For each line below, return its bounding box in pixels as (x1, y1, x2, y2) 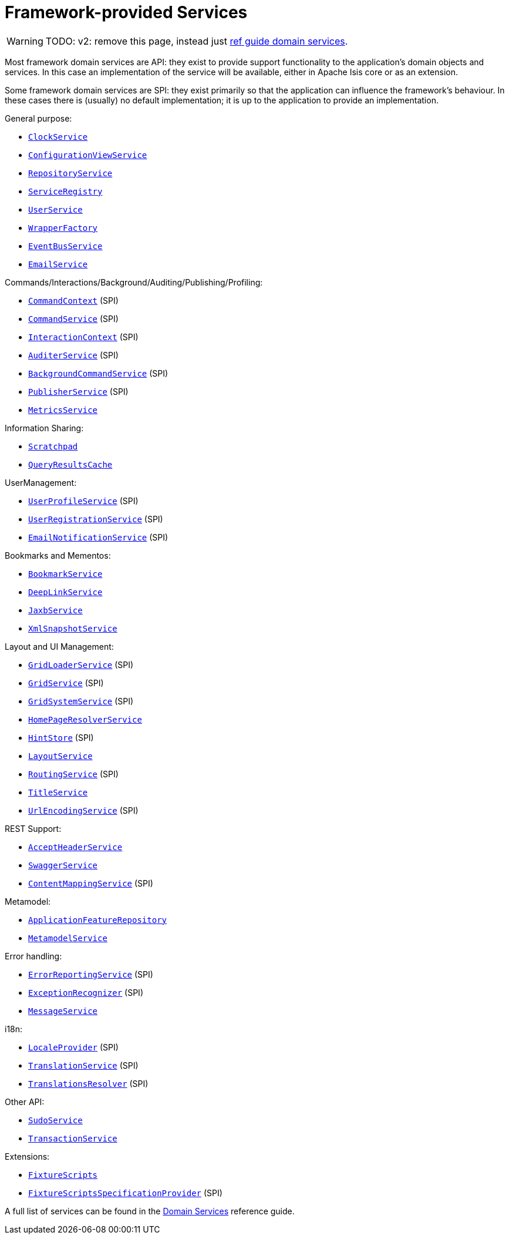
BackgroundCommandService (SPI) (28, 368, 168, 378)
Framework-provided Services (5, 2, 248, 22)
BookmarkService (28, 569, 103, 579)
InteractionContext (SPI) (28, 331, 139, 342)
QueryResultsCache (28, 459, 113, 469)
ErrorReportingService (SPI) (28, 969, 153, 979)
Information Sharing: (5, 422, 84, 433)
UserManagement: (5, 477, 77, 488)
